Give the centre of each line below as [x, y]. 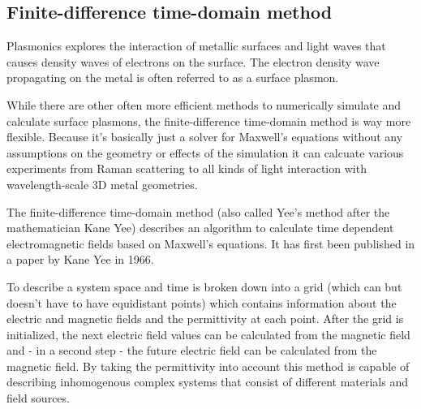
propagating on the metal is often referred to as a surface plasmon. [173, 77]
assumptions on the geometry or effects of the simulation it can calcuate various [205, 152]
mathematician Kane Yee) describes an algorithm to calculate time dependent [200, 228]
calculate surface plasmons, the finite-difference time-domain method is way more [209, 121]
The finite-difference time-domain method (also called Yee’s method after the [198, 211]
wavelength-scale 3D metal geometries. [102, 184]
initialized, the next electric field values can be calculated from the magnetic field [208, 334]
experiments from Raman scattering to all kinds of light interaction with [187, 168]
